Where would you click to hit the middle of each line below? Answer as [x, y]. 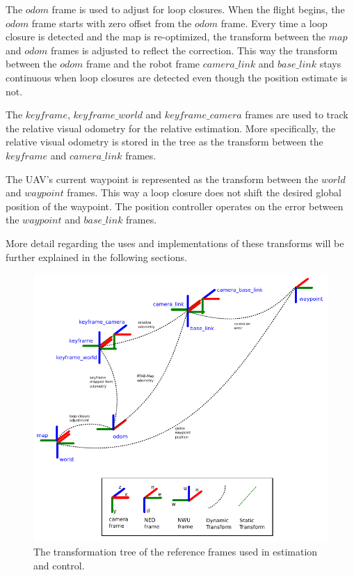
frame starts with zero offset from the [112, 23]
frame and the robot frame [143, 64]
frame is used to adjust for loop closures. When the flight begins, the [198, 9]
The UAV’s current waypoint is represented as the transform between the [162, 179]
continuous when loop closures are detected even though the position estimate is [177, 77]
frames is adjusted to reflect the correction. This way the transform [194, 50]
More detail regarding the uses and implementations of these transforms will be [175, 243]
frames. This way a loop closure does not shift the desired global [204, 192]
